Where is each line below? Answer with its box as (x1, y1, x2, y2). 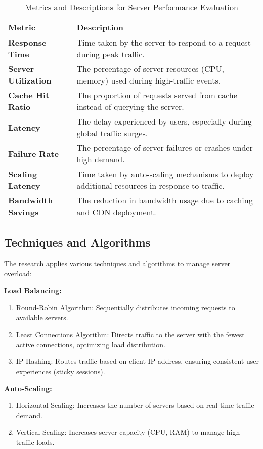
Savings (8, 206, 39, 218)
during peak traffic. (76, 48, 145, 60)
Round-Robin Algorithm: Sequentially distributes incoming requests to (16, 302, 235, 312)
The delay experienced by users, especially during (76, 115, 252, 127)
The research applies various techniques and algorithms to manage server (4, 258, 231, 269)
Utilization (8, 74, 52, 86)
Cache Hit (8, 89, 50, 101)
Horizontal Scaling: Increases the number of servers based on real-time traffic (16, 400, 254, 411)
